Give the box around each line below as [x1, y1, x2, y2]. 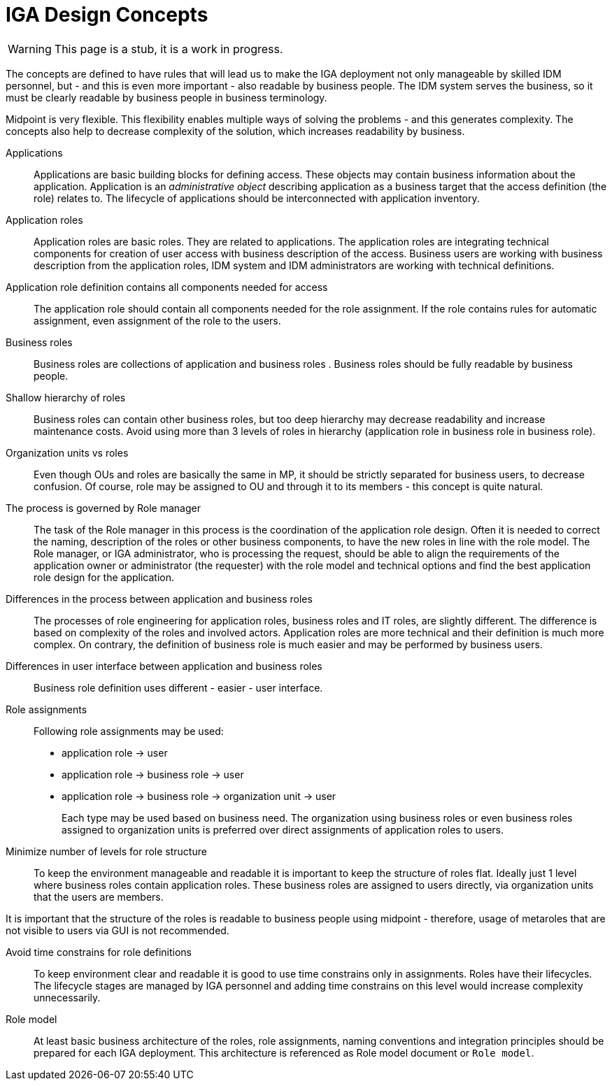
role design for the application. [34, 571, 175, 583]
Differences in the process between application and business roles [6, 592, 313, 605]
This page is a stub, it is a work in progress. [54, 41, 283, 56]
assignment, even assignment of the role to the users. [34, 314, 281, 327]
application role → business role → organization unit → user [62, 790, 336, 802]
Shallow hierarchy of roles [6, 391, 126, 403]
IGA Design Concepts [6, 3, 208, 27]
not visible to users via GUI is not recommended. [6, 924, 229, 936]
